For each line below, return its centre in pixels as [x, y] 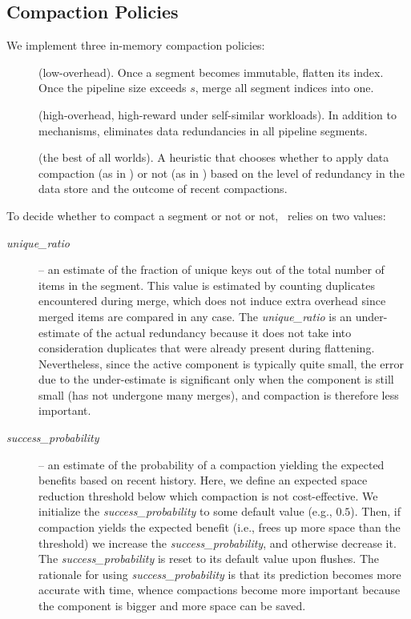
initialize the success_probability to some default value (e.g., [185, 511]
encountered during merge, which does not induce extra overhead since [212, 301]
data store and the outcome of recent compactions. [163, 189]
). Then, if [375, 511]
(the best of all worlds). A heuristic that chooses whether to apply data [214, 157]
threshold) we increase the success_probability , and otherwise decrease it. [218, 543]
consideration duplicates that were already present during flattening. [207, 348]
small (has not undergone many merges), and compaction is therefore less [219, 394]
